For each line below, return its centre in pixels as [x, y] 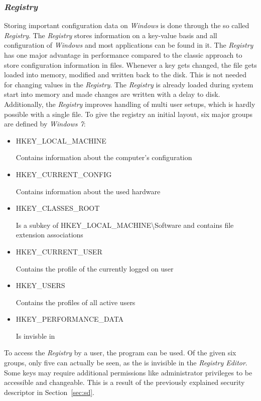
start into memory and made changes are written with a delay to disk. [112, 94]
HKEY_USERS [40, 285]
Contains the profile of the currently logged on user [95, 268]
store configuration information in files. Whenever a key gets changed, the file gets [130, 64]
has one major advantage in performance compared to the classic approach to [123, 55]
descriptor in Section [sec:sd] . [49, 392]
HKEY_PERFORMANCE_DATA [70, 319]
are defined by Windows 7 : [45, 124]
